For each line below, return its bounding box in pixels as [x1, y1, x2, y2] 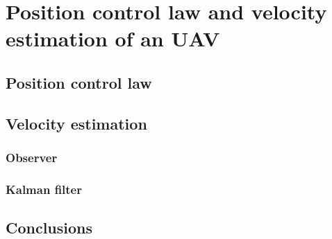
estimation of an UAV [6, 24, 220, 53]
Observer [6, 149, 58, 166]
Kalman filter [6, 180, 83, 197]
